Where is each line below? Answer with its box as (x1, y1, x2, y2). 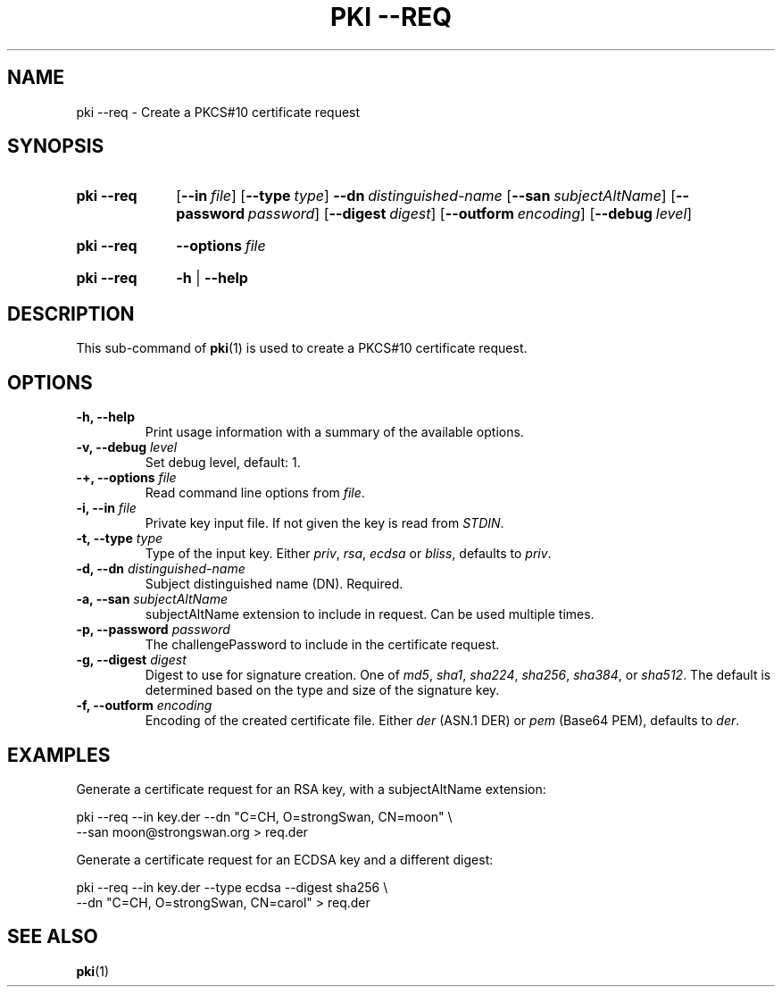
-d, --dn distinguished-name (76, 561, 245, 577)
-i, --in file (76, 500, 137, 516)
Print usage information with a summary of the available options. (145, 424, 524, 440)
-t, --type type (76, 530, 163, 547)
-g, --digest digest (76, 652, 187, 668)
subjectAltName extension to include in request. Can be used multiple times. (145, 606, 595, 622)
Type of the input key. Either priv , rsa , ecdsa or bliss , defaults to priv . (145, 546, 552, 562)
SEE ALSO (7, 925, 98, 948)
